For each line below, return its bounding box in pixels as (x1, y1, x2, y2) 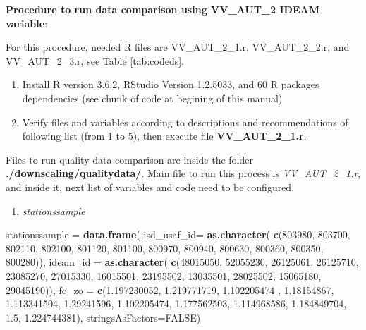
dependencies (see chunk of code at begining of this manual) (22, 90, 283, 105)
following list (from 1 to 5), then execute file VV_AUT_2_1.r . (22, 128, 307, 143)
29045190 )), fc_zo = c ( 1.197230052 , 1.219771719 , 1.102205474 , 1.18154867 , (6, 282, 334, 297)
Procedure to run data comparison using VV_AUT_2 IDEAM (6, 2, 319, 16)
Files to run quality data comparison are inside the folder (6, 152, 253, 166)
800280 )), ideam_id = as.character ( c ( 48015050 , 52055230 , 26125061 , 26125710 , (6, 255, 359, 269)
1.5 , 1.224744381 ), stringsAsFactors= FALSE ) (6, 310, 201, 324)
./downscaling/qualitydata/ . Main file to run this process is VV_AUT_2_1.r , (6, 166, 361, 181)
